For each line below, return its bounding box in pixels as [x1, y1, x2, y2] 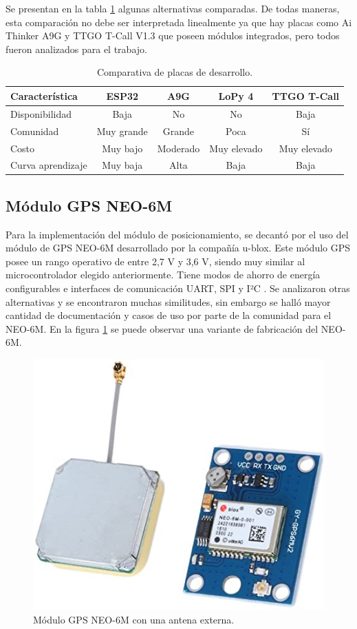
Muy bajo [102, 141, 143, 155]
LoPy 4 [218, 88, 254, 103]
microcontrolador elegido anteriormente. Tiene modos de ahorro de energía [6, 267, 321, 282]
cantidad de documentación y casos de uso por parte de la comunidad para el [6, 308, 332, 322]
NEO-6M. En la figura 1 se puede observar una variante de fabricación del [6, 321, 318, 336]
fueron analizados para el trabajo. [6, 41, 147, 56]
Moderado [157, 141, 200, 155]
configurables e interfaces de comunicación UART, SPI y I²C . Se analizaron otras [6, 281, 350, 296]
